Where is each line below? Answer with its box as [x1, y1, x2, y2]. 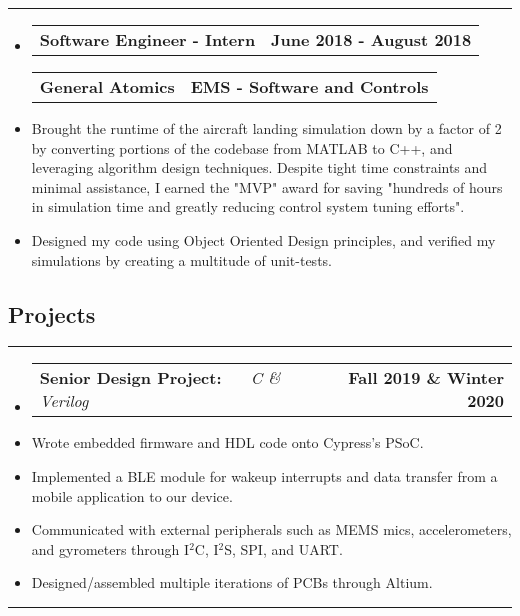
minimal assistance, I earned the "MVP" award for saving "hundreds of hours [31, 176, 503, 197]
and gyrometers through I [31, 538, 190, 559]
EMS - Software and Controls [190, 75, 429, 98]
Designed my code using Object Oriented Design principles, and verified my [31, 229, 496, 250]
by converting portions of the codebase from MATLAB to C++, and [31, 137, 453, 158]
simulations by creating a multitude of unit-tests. [31, 249, 332, 270]
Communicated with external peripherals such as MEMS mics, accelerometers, [31, 519, 512, 540]
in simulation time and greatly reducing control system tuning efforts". [31, 196, 465, 217]
